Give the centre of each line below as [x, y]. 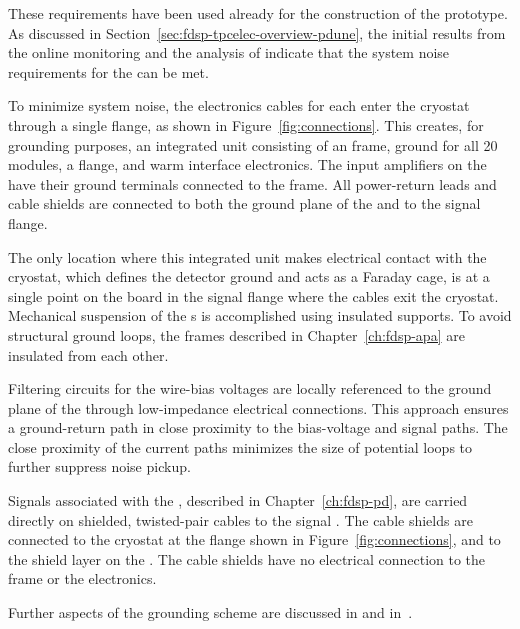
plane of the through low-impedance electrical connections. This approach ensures [258, 407]
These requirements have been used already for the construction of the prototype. [258, 13]
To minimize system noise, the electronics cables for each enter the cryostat [239, 105]
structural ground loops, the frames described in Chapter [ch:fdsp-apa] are [236, 334]
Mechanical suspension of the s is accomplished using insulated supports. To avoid [260, 315]
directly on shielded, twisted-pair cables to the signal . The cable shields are [240, 519]
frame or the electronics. [82, 578]
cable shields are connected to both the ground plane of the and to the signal [244, 203]
